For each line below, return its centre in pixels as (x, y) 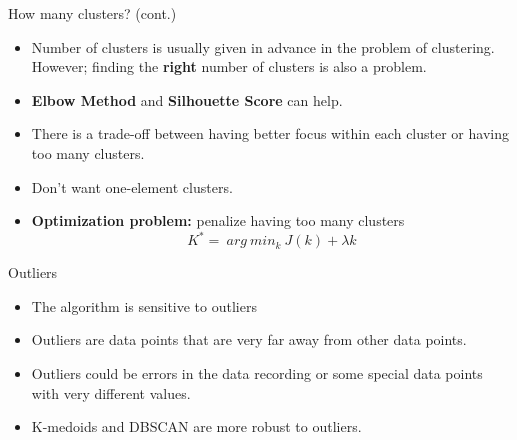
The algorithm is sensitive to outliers (144, 305)
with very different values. (111, 392)
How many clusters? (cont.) (92, 13)
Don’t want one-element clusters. (132, 186)
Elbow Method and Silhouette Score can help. (187, 99)
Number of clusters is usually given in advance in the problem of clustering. (263, 46)
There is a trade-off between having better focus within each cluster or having (270, 133)
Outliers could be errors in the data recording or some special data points (257, 373)
